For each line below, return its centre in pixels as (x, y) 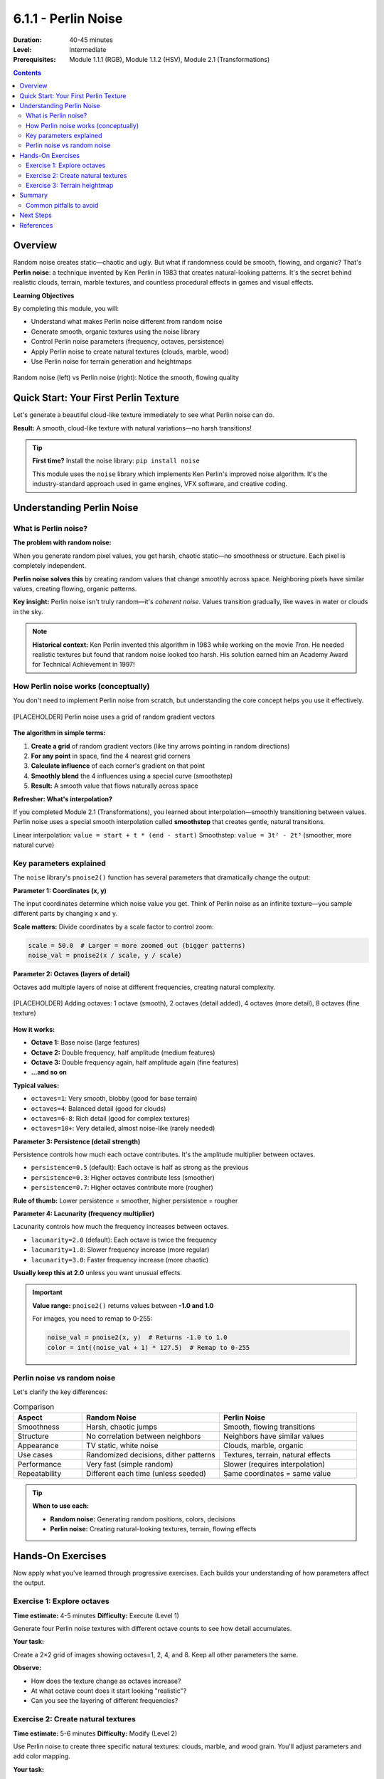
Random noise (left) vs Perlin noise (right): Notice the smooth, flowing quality (126, 378)
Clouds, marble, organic (263, 1446)
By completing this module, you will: (66, 309)
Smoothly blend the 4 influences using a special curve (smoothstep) (132, 776)
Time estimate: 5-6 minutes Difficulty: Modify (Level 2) (95, 1733)
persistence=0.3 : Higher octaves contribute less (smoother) (123, 1177)
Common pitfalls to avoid (62, 205)
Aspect (30, 1418)
